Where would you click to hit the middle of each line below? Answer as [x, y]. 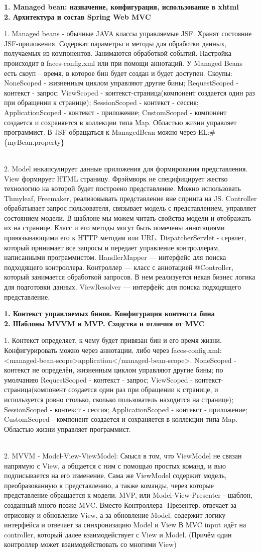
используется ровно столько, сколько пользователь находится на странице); [119, 399]
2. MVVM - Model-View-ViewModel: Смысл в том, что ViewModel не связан [123, 455]
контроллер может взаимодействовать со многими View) [90, 544]
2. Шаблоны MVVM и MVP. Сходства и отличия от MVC [104, 323]
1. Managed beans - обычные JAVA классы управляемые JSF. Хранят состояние [128, 33]
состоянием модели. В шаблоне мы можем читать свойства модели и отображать [128, 217]
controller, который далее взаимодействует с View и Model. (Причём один [118, 534]
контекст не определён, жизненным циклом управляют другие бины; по [114, 370]
